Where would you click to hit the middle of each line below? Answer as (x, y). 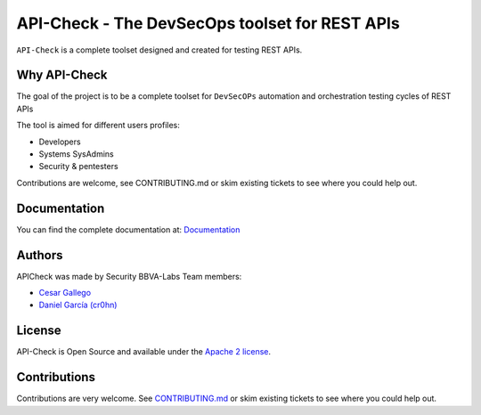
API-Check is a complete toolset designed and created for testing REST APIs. (159, 50)
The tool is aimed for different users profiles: (98, 126)
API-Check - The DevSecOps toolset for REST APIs (208, 23)
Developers (60, 142)
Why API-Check (62, 75)
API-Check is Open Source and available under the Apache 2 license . (144, 352)
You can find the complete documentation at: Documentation (128, 229)
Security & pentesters (79, 167)
